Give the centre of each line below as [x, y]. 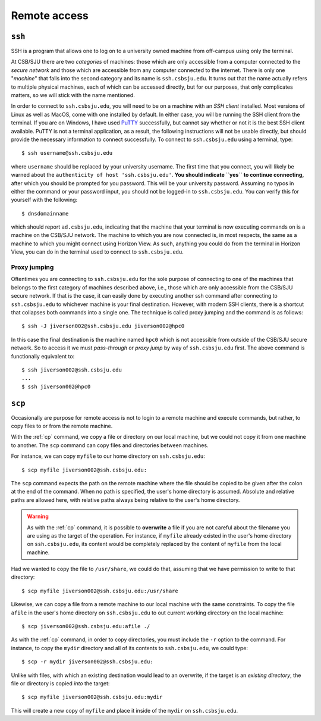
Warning [38, 516]
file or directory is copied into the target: [60, 683]
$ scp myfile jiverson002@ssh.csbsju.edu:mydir [92, 697]
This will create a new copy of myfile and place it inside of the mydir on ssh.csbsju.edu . [125, 710]
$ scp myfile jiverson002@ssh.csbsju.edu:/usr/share [100, 591]
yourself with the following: [44, 200]
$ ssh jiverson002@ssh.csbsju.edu [72, 370]
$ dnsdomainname [45, 213]
